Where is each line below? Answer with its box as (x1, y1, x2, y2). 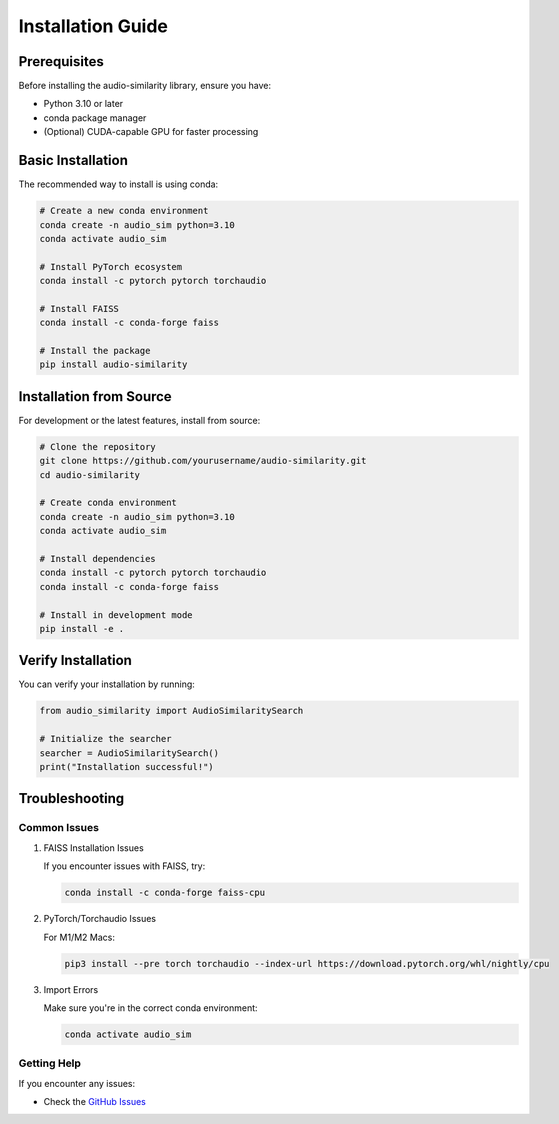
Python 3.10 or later (43, 98, 124, 110)
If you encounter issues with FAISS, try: (43, 860, 206, 872)
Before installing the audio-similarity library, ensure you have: (18, 80, 272, 92)
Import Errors (43, 983, 99, 995)
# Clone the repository (39, 441, 157, 452)
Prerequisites (18, 53, 104, 70)
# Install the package (39, 345, 151, 357)
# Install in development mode (39, 609, 194, 620)
